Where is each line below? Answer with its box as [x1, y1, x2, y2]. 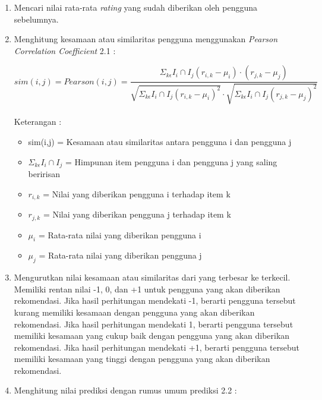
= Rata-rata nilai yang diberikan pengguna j [39, 249, 202, 262]
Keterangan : [14, 115, 62, 128]
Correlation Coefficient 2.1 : [14, 44, 116, 56]
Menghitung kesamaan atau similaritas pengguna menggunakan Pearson [14, 33, 278, 45]
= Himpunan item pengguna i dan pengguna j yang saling [65, 155, 277, 168]
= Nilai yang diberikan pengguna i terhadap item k [43, 187, 231, 200]
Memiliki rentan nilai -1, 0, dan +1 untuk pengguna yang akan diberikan [14, 282, 280, 295]
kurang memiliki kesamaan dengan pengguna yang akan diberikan [14, 305, 255, 318]
